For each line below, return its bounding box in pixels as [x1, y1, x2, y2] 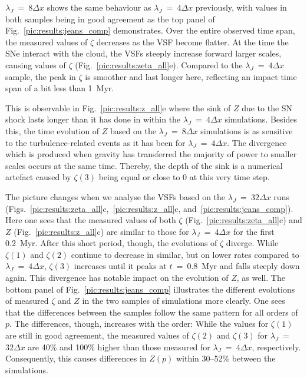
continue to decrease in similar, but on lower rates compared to [71, 248, 299, 260]
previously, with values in [195, 1, 287, 13]
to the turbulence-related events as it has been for [5, 136, 186, 148]
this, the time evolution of [5, 124, 100, 137]
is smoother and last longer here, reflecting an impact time [85, 70, 297, 82]
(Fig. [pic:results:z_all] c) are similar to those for [14, 225, 189, 237]
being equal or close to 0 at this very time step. [98, 171, 270, 183]
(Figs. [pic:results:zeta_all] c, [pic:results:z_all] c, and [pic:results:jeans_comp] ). [5, 202, 293, 214]
